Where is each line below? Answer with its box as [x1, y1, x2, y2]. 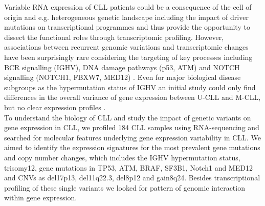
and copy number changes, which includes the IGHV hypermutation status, [4, 152, 240, 162]
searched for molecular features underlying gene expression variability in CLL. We [4, 132, 261, 142]
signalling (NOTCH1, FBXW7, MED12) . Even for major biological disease [4, 72, 241, 83]
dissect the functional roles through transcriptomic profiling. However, [4, 31, 224, 42]
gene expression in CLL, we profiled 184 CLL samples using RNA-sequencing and [4, 122, 259, 133]
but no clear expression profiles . [4, 101, 106, 112]
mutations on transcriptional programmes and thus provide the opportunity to [4, 22, 250, 32]
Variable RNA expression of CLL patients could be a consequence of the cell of [4, 2, 252, 12]
